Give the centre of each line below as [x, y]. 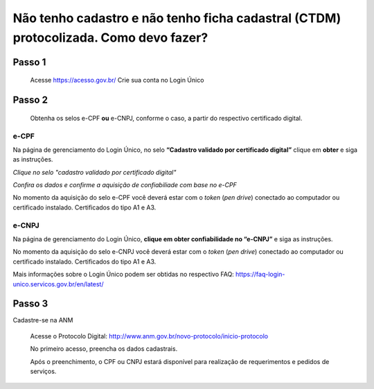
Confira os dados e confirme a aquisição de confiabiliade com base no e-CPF [125, 185]
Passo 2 [30, 100]
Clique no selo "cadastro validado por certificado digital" [95, 172]
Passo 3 [30, 304]
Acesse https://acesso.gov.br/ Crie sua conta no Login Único [117, 80]
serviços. [43, 372]
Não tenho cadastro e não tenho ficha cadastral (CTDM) [177, 18]
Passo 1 [29, 62]
